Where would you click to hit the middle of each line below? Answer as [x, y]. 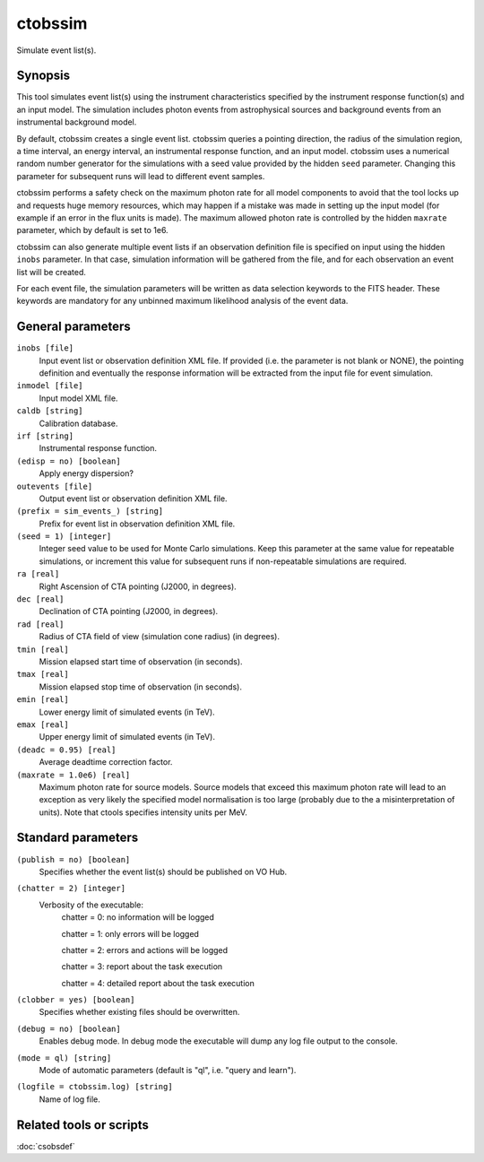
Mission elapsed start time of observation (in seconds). [141, 661]
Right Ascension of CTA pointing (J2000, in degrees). [138, 586]
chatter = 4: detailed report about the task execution [158, 983]
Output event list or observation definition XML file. [133, 499]
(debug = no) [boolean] [69, 1028]
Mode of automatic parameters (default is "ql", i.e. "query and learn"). [168, 1071]
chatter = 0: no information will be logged [138, 917]
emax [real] [43, 724]
